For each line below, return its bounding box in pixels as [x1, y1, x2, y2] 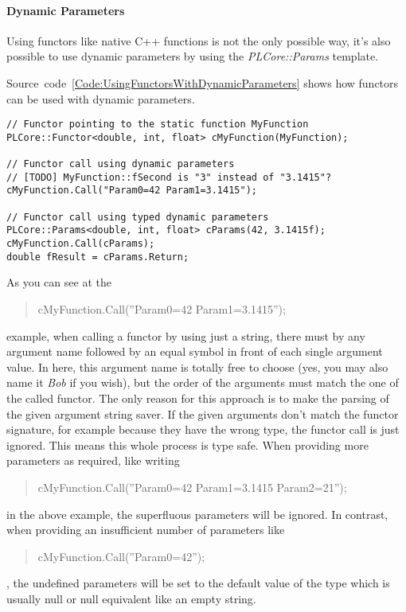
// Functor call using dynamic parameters [6, 158, 235, 170]
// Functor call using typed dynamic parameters [6, 211, 269, 223]
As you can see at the [6, 274, 111, 290]
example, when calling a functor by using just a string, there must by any [6, 327, 365, 344]
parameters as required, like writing [6, 452, 180, 469]
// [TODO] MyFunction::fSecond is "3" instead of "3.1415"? [6, 171, 332, 183]
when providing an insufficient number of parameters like [6, 521, 285, 538]
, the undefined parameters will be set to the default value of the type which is [6, 575, 390, 591]
